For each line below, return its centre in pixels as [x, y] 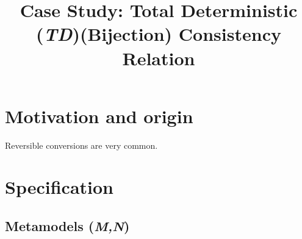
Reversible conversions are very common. [81, 145]
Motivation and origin [99, 116]
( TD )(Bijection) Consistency [159, 34]
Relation [159, 58]
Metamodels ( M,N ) [67, 226]
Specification [59, 187]
